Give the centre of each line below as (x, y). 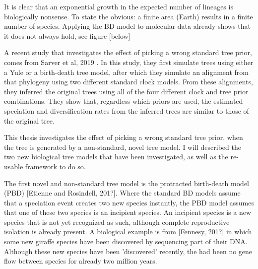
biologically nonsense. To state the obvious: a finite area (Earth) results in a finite (129, 16)
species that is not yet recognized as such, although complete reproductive (117, 222)
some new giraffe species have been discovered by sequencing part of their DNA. (126, 241)
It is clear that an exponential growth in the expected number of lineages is (119, 6)
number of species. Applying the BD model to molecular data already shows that (128, 26)
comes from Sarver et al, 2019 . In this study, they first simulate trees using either (129, 62)
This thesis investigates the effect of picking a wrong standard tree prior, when (124, 137)
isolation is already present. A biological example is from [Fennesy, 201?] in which (128, 232)
